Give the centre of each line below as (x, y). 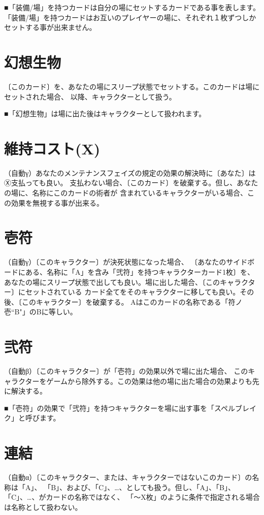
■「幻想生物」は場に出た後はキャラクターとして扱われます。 (105, 114)
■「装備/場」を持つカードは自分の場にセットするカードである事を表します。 (132, 7)
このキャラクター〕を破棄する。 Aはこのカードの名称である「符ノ (132, 301)
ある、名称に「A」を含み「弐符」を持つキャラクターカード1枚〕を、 (140, 271)
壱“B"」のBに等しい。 (41, 312)
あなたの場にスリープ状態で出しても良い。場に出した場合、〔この (112, 282)
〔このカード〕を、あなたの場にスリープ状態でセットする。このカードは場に (132, 86)
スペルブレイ (235, 408)
